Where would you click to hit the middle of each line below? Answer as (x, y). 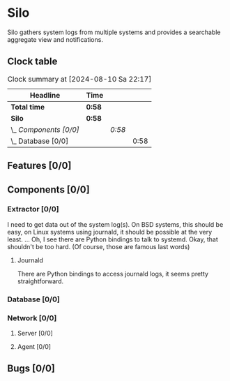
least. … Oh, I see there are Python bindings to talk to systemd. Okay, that (113, 239)
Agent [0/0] (34, 347)
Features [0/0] (39, 166)
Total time (28, 107)
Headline (45, 95)
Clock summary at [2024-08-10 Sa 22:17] (79, 79)
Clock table (32, 62)
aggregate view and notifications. (55, 39)
